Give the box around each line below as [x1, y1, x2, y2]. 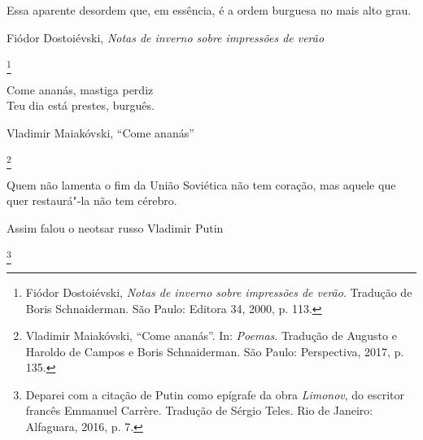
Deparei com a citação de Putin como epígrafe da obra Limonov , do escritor [25, 386, 405, 403]
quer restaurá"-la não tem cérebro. [7, 192, 177, 209]
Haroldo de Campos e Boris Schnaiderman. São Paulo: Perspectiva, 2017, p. [25, 342, 404, 359]
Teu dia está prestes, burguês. [7, 97, 155, 114]
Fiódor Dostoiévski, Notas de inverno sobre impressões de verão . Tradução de [25, 283, 412, 300]
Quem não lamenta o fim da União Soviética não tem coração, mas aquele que [7, 176, 396, 193]
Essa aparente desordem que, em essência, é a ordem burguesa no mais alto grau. [7, 2, 412, 19]
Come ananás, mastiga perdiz [7, 81, 154, 98]
